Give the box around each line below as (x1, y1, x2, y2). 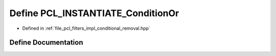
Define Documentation (9, 38, 83, 47)
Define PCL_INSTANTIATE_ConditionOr (9, 8, 179, 19)
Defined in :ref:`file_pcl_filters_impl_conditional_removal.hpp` (22, 25, 150, 31)
